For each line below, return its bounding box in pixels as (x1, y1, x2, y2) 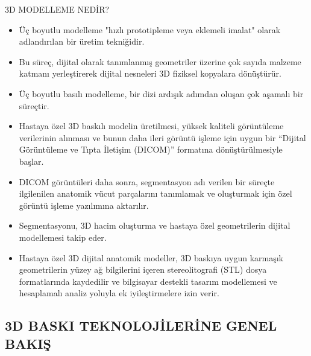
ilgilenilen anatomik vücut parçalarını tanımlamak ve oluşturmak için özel (19, 187, 292, 200)
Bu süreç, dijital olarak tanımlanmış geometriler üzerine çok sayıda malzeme (19, 55, 301, 68)
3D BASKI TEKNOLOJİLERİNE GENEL (5, 316, 277, 335)
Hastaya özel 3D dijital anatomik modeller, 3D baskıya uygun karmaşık (19, 251, 284, 264)
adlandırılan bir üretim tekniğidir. (19, 35, 145, 48)
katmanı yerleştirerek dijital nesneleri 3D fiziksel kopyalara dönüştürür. (19, 67, 281, 80)
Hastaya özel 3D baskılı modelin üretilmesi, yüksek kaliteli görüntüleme (19, 119, 284, 132)
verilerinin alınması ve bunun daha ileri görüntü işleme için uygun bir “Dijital (19, 131, 306, 144)
